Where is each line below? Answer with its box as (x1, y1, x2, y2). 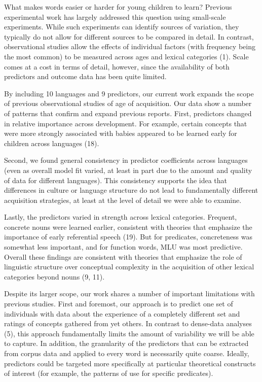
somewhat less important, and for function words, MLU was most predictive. (4, 241, 243, 252)
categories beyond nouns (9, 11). (4, 271, 105, 282)
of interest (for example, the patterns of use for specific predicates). (4, 368, 213, 378)
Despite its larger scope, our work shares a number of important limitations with (4, 288, 255, 299)
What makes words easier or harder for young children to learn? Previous (4, 2, 232, 12)
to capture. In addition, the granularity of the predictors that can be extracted (4, 338, 249, 349)
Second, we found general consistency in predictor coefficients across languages (4, 155, 248, 165)
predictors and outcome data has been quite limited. (4, 71, 167, 82)
